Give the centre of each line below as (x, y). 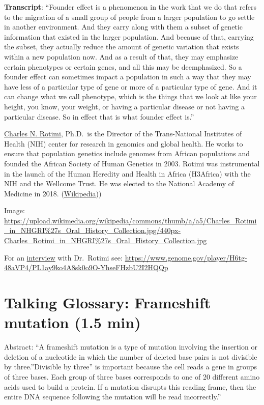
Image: (14, 210)
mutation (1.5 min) (72, 322)
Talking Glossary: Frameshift (108, 302)
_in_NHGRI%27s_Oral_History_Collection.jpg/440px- (93, 230)
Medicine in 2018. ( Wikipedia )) (53, 193)
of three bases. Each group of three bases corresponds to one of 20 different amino (132, 376)
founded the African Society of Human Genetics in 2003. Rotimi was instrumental (132, 163)
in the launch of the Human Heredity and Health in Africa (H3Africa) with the (127, 173)
